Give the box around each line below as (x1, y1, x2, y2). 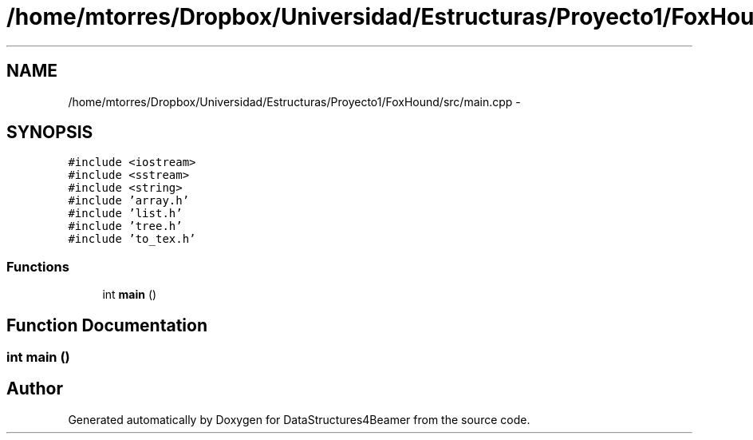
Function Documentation (6, 315, 207, 335)
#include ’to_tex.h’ (68, 232, 196, 246)
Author (6, 379, 63, 399)
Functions (6, 258, 69, 275)
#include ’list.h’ (68, 207, 183, 220)
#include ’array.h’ (68, 194, 190, 208)
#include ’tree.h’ (68, 220, 183, 233)
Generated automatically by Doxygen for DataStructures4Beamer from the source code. (68, 412, 530, 426)
